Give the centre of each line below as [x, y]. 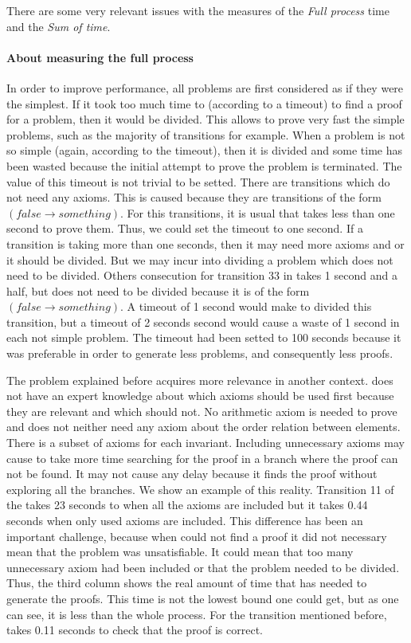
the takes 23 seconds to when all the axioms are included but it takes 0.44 [187, 505]
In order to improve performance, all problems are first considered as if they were [205, 87]
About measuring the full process [100, 57]
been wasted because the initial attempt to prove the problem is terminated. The [204, 165]
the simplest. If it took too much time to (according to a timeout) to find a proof [204, 103]
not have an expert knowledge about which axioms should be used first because [200, 396]
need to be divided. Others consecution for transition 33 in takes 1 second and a [202, 275]
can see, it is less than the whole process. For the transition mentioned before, [197, 614]
